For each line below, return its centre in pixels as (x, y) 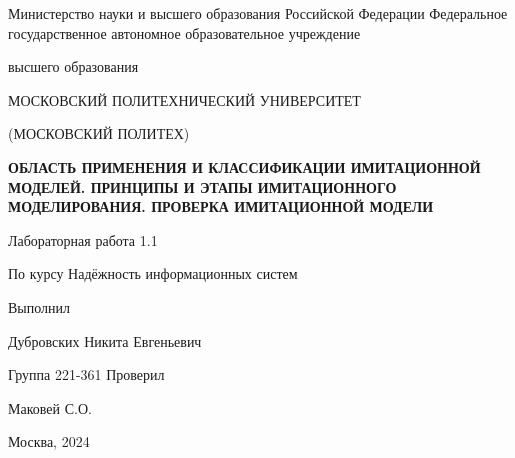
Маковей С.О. (50, 407)
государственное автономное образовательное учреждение (184, 32)
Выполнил (39, 306)
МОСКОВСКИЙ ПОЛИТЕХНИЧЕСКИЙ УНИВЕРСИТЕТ (184, 99)
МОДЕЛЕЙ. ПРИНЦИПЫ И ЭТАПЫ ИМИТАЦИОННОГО (202, 186)
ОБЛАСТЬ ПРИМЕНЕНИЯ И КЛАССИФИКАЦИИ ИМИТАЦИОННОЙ (244, 166)
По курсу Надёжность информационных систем (153, 273)
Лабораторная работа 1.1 (83, 239)
